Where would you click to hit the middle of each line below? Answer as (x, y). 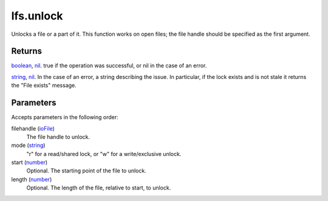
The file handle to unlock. (58, 137)
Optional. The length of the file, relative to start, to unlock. (99, 188)
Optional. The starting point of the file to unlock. (87, 171)
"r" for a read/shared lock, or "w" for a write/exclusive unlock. (104, 154)
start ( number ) (29, 162)
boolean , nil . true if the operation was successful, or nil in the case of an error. (109, 66)
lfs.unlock (37, 16)
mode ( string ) (28, 145)
